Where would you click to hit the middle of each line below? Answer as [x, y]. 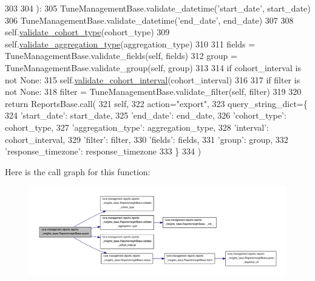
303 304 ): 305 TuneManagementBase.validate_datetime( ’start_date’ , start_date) [158, 8]
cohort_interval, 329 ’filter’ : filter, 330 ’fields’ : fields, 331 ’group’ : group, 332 [147, 139]
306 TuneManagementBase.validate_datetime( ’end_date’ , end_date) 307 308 [149, 20]
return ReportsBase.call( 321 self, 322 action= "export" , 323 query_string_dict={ [156, 103]
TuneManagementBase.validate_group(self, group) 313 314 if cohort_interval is [153, 67]
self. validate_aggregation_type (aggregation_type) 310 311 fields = [130, 43]
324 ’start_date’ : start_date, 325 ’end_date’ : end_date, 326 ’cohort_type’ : [146, 115]
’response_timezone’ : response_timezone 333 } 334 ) [103, 151]
